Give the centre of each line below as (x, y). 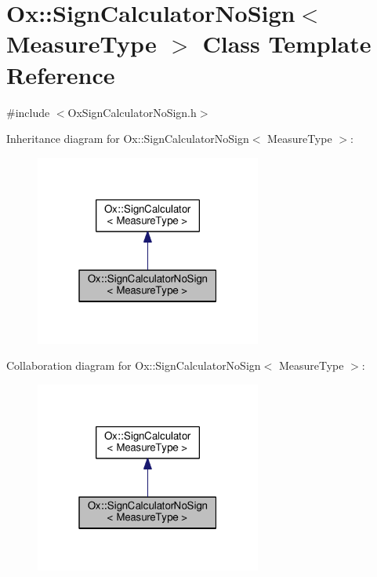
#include (28, 112)
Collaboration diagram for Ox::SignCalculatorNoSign (134, 365)
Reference (61, 74)
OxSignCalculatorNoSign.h (132, 112)
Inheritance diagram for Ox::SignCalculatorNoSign (128, 139)
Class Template (287, 44)
